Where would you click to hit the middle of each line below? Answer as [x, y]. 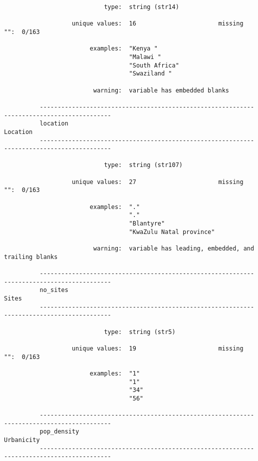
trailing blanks [31, 257]
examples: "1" [115, 373]
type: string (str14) [141, 7]
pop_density [59, 432]
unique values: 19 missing [158, 348]
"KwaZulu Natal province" [172, 232]
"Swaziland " [150, 74]
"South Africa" [154, 65]
